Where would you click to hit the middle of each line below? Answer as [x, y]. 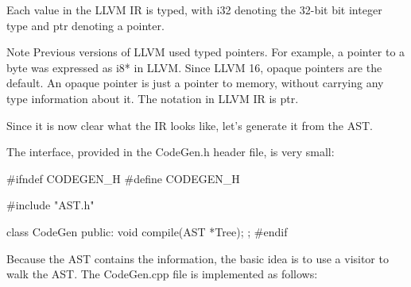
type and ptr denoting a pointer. [85, 25]
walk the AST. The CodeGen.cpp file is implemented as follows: [162, 274]
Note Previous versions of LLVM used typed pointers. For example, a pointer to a [206, 52]
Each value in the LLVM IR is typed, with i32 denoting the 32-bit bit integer [194, 10]
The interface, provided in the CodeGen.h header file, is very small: [171, 152]
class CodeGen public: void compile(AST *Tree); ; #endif [147, 231]
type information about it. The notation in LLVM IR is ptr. [153, 98]
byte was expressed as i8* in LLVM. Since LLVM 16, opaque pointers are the [194, 67]
